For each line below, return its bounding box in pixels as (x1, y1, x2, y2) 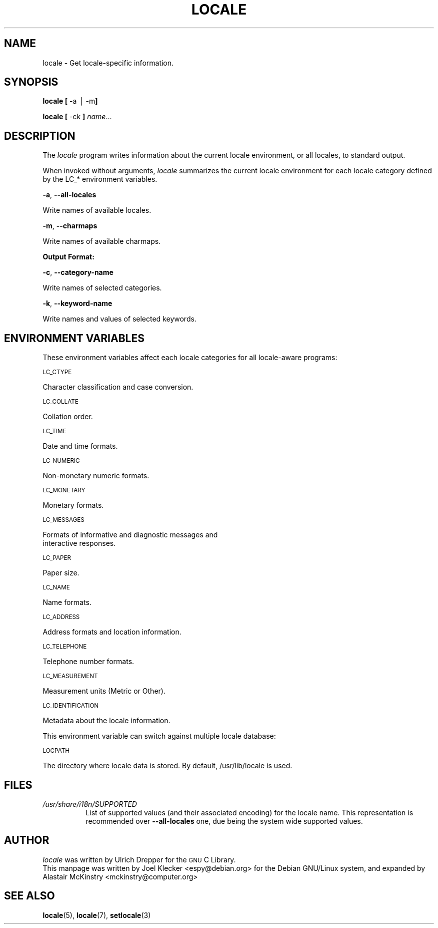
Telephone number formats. (42, 657, 134, 666)
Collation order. (42, 412, 93, 421)
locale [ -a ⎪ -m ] (42, 97, 98, 106)
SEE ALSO (4, 889, 55, 902)
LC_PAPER (42, 554, 71, 562)
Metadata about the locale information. (42, 716, 170, 725)
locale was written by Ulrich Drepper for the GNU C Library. (42, 855, 236, 864)
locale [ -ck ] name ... (42, 112, 112, 121)
